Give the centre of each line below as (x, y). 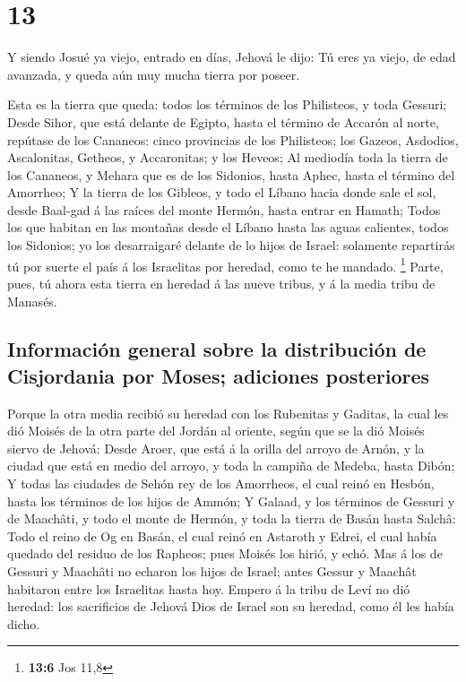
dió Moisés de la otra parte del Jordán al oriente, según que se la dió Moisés (216, 431)
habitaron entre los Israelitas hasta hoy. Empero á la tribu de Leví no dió (209, 588)
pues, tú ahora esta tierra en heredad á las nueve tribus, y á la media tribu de (221, 283)
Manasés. (32, 301)
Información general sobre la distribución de (217, 349)
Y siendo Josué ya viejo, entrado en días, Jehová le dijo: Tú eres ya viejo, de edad (232, 57)
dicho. (24, 623)
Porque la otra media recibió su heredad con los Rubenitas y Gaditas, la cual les (228, 413)
